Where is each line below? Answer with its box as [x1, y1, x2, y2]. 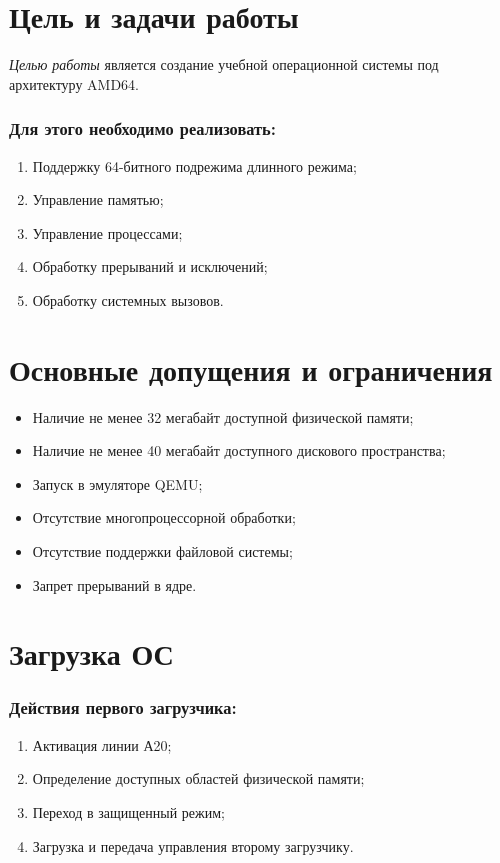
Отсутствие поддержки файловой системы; [32, 541, 293, 561]
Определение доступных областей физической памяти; [32, 768, 365, 789]
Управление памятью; [32, 189, 164, 210]
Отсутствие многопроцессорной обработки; [32, 507, 296, 528]
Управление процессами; [32, 222, 183, 243]
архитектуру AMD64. [9, 73, 139, 94]
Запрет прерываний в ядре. [32, 574, 197, 595]
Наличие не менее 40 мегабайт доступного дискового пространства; [32, 440, 446, 461]
